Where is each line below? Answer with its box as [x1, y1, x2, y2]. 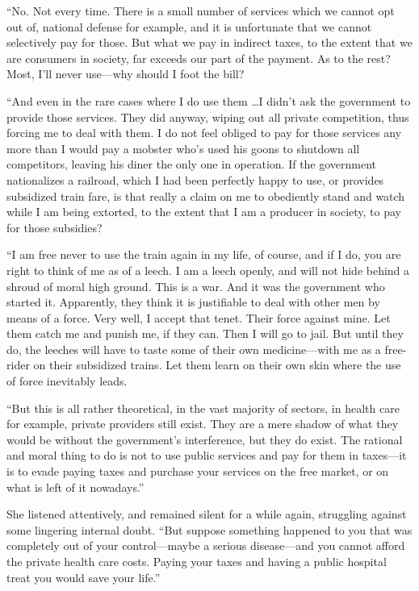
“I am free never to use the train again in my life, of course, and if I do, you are [6, 246, 401, 263]
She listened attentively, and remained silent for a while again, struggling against [6, 506, 407, 522]
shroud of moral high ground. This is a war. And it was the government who [6, 277, 385, 294]
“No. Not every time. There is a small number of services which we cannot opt [6, 2, 395, 19]
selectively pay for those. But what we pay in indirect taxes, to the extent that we [6, 34, 413, 51]
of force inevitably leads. [6, 372, 128, 389]
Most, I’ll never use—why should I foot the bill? [6, 65, 245, 82]
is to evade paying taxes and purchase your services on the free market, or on [6, 463, 389, 480]
